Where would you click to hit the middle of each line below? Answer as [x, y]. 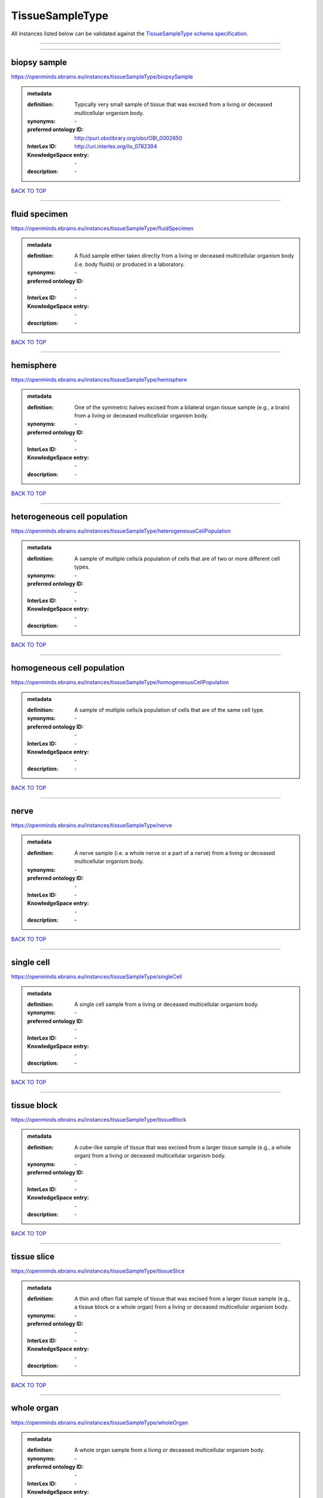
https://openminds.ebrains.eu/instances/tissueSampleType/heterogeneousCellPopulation [121, 531]
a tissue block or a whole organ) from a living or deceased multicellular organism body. [182, 1307]
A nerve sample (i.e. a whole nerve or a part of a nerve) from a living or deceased [175, 853]
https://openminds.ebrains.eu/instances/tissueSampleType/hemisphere [99, 379]
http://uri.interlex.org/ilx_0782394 [116, 146]
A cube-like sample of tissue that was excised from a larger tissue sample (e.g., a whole [183, 1147]
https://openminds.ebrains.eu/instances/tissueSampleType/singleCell [97, 977]
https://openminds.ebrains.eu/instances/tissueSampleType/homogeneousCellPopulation [120, 682]
